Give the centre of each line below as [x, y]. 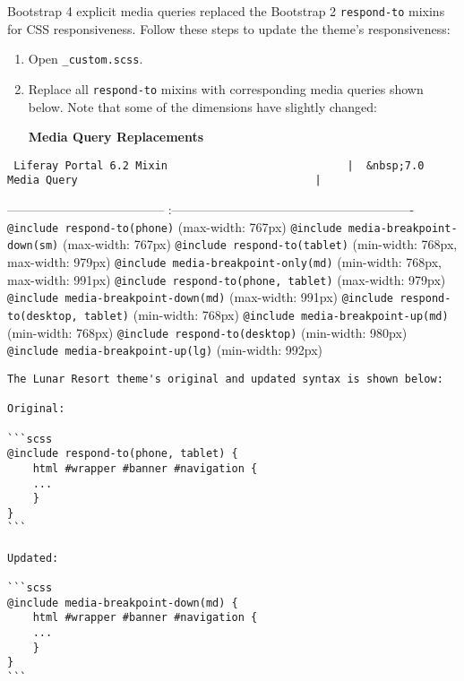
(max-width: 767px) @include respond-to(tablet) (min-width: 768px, [260, 244]
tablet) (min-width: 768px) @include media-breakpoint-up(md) [266, 314]
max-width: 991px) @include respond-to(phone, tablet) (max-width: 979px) [227, 279]
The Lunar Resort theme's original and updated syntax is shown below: [225, 379]
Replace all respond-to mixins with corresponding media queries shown [226, 88]
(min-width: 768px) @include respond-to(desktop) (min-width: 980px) [207, 332]
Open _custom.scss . [86, 59]
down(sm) [33, 246]
